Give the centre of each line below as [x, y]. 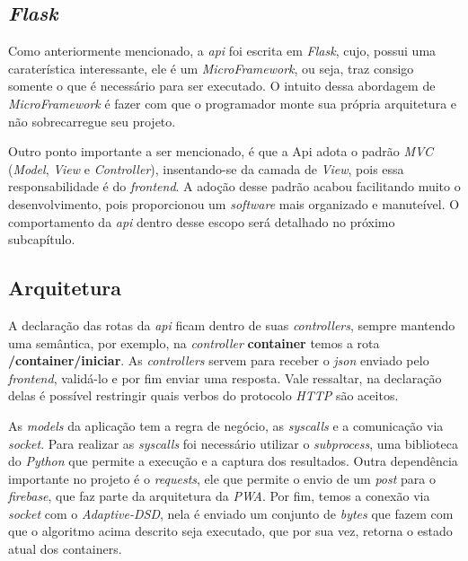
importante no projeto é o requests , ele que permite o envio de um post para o [222, 478]
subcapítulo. [42, 239]
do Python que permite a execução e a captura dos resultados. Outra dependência [233, 461]
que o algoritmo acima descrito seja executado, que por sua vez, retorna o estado [230, 531]
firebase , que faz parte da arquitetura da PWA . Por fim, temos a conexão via [219, 496]
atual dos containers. [65, 549]
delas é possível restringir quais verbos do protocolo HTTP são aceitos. [203, 395]
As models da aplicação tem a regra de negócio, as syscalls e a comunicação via [226, 425]
